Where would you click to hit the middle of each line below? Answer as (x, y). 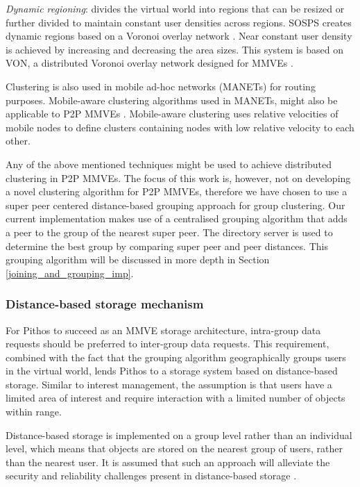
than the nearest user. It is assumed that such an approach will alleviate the (168, 462)
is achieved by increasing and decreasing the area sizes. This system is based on (174, 49)
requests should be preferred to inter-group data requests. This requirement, (168, 344)
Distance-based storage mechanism (105, 304)
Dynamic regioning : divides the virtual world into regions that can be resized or (175, 8)
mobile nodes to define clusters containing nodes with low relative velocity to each (180, 127)
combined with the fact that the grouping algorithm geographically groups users (176, 357)
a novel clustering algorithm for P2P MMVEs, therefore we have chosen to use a (177, 191)
